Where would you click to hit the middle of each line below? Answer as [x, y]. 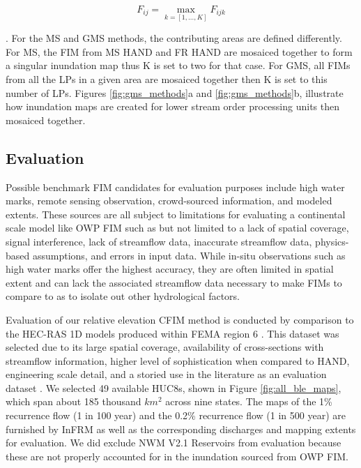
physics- [332, 241]
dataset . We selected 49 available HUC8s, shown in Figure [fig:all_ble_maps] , [174, 387]
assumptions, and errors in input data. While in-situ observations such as [189, 255]
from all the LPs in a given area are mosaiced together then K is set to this [167, 79]
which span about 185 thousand [74, 401]
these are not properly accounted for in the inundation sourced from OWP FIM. [177, 456]
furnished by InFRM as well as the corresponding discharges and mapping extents [181, 429]
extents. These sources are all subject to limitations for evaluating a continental [176, 214]
